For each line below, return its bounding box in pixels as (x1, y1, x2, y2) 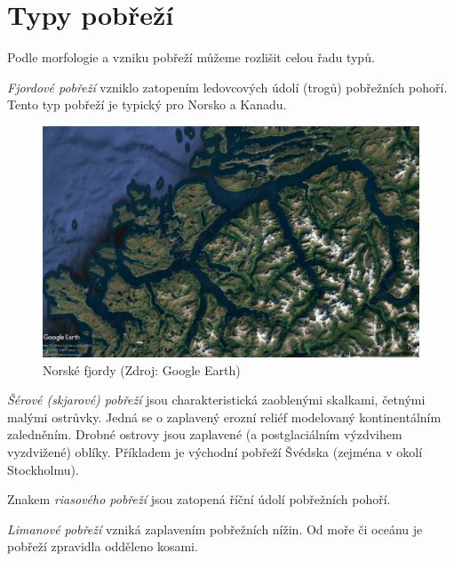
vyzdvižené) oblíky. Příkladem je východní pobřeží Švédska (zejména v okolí (7, 442, 423, 461)
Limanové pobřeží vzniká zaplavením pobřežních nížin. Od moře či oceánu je (7, 519, 423, 538)
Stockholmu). (7, 460, 79, 478)
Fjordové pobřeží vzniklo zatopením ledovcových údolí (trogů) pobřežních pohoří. (7, 77, 448, 96)
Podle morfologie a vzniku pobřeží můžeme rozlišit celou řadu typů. (7, 48, 375, 67)
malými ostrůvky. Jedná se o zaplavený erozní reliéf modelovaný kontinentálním (7, 407, 442, 426)
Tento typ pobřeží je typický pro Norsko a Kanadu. (7, 95, 287, 114)
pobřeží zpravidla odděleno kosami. (7, 537, 198, 556)
